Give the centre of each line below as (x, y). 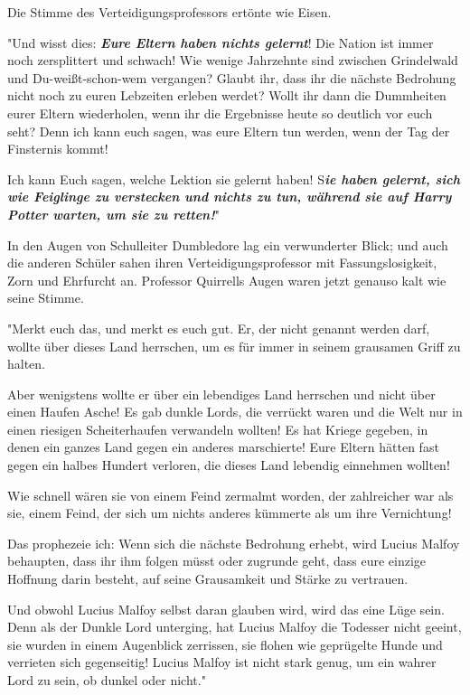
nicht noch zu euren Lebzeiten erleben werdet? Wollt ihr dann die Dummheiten (227, 95)
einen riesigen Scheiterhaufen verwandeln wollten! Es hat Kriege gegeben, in (218, 429)
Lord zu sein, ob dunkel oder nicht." (107, 680)
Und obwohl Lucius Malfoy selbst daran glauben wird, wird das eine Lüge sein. (226, 609)
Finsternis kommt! (58, 149)
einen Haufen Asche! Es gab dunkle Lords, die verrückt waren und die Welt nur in (235, 412)
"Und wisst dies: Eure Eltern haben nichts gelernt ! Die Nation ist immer (221, 42)
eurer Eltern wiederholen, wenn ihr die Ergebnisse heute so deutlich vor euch (220, 113)
